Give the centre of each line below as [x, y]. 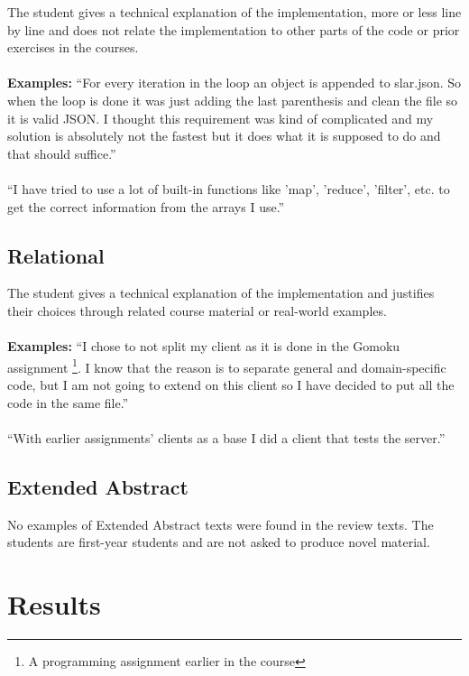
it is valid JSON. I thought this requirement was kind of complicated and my [221, 118]
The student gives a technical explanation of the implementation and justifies [221, 293]
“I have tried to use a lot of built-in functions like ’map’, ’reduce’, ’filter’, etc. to [229, 188]
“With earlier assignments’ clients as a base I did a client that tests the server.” [226, 437]
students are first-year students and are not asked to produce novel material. [219, 542]
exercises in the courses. [73, 47]
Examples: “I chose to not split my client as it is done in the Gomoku [204, 346]
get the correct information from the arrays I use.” [146, 206]
